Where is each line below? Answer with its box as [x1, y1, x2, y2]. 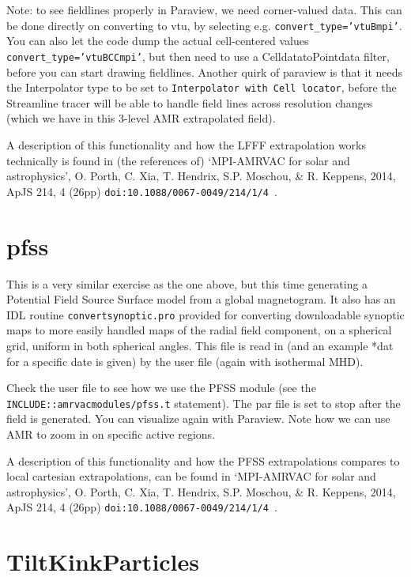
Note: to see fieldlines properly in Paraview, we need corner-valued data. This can [6, 2, 402, 17]
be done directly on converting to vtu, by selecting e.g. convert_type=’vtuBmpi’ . [6, 17, 402, 33]
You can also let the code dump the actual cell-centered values [6, 32, 309, 49]
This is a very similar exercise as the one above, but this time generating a [6, 275, 368, 292]
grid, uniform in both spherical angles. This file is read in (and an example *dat [6, 337, 394, 353]
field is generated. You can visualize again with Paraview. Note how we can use [6, 410, 390, 427]
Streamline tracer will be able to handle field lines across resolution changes [6, 94, 373, 111]
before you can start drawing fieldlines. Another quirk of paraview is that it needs [6, 63, 403, 80]
